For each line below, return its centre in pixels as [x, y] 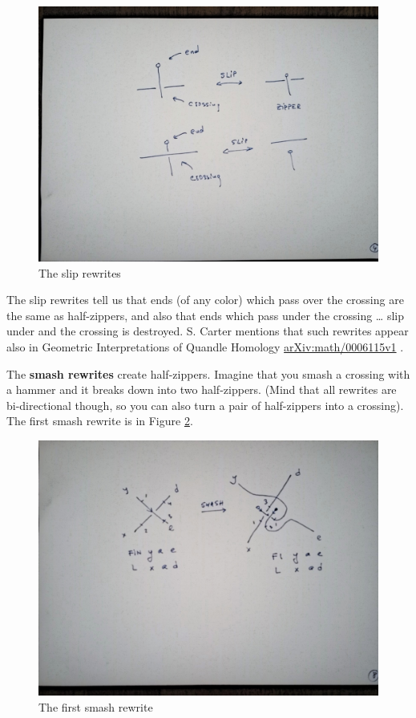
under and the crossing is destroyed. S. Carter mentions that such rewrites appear [208, 331]
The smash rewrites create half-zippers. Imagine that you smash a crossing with [208, 373]
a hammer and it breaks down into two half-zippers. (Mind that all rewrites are [202, 389]
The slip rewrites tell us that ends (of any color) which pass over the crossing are [205, 300]
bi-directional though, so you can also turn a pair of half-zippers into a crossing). [205, 405]
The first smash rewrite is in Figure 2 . [100, 421]
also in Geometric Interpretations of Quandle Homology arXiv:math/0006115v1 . [205, 346]
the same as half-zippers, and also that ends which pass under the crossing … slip [205, 315]
